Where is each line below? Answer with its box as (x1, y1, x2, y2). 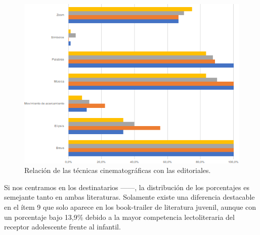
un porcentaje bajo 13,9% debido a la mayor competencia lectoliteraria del (4, 211, 235, 222)
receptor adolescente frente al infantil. (4, 221, 121, 232)
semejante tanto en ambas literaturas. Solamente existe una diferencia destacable (4, 192, 255, 202)
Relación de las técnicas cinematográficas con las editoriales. (24, 165, 211, 175)
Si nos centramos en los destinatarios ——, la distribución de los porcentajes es (4, 182, 249, 192)
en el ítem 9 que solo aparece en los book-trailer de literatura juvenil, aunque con (4, 202, 256, 212)
